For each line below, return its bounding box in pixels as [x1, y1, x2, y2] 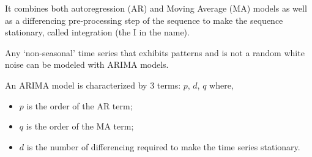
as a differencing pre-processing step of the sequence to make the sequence [5, 13, 283, 26]
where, [209, 78, 234, 91]
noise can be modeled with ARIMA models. [5, 58, 169, 71]
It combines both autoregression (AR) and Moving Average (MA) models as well [5, 2, 307, 14]
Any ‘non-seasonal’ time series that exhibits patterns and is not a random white [5, 46, 305, 59]
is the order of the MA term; [26, 120, 134, 133]
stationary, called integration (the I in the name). [5, 26, 190, 38]
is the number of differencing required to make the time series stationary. [26, 140, 300, 153]
